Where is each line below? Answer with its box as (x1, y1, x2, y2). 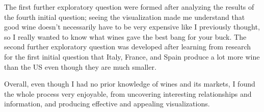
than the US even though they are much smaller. (4, 61, 156, 72)
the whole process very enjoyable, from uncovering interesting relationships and (4, 88, 252, 99)
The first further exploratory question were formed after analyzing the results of (4, 2, 254, 12)
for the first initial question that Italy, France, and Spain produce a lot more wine (4, 51, 260, 62)
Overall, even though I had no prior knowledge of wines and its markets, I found (4, 78, 255, 89)
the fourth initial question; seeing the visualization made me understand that (4, 11, 245, 22)
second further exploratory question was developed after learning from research (4, 41, 251, 52)
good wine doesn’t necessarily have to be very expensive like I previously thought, (4, 21, 260, 32)
